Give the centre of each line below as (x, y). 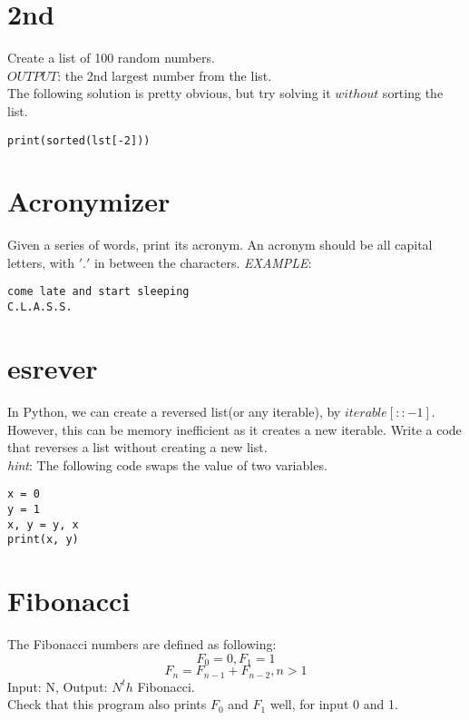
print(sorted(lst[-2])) (79, 140)
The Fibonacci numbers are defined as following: (142, 644)
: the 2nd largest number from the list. (165, 75)
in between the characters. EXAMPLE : (203, 262)
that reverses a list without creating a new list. (137, 447)
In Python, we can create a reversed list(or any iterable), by (174, 411)
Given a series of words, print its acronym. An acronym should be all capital (220, 245)
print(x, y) (43, 540)
